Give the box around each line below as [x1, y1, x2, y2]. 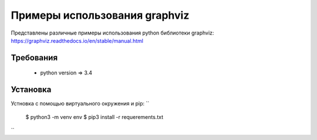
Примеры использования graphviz [11, 9, 190, 22]
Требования [11, 53, 58, 63]
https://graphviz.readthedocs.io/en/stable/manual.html [11, 37, 144, 44]
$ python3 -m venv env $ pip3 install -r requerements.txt [25, 113, 164, 120]
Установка [11, 85, 52, 95]
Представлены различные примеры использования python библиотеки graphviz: [11, 29, 214, 36]
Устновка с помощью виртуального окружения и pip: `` [11, 100, 150, 107]
